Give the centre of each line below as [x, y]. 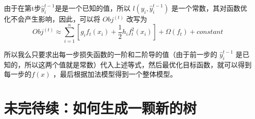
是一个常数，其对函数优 [210, 8]
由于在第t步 [23, 8]
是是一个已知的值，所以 [93, 8]
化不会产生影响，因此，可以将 [52, 19]
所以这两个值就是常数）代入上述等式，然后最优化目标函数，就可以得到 [138, 64]
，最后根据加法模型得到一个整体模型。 [115, 74]
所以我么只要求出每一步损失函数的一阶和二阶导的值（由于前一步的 [111, 54]
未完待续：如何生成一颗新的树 [100, 107]
